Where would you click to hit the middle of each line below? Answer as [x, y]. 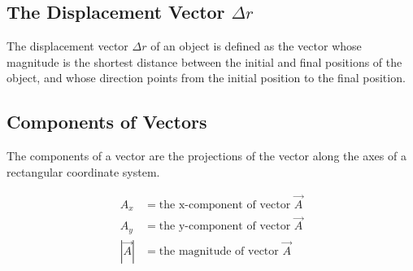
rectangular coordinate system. [83, 171]
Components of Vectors [107, 122]
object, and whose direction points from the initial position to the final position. [206, 78]
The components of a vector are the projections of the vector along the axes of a [206, 156]
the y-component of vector [225, 227]
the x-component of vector [225, 205]
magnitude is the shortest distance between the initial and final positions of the [204, 61]
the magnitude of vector [219, 251]
